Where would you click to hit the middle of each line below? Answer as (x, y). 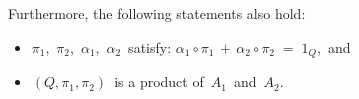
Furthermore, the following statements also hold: (157, 13)
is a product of (159, 81)
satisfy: (150, 46)
